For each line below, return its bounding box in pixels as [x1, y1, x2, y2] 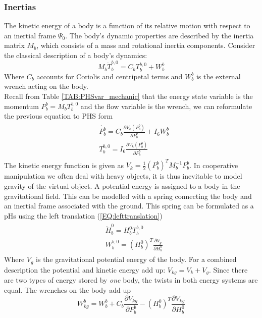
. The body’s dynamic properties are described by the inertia [65, 30, 254, 40]
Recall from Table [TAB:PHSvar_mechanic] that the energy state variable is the [4, 90, 253, 101]
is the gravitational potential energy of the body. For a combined [36, 254, 237, 264]
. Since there [208, 264, 248, 275]
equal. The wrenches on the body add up [4, 284, 131, 295]
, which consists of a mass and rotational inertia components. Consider [36, 40, 255, 50]
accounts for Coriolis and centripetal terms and [36, 71, 183, 81]
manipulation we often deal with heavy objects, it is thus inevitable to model [4, 171, 242, 181]
